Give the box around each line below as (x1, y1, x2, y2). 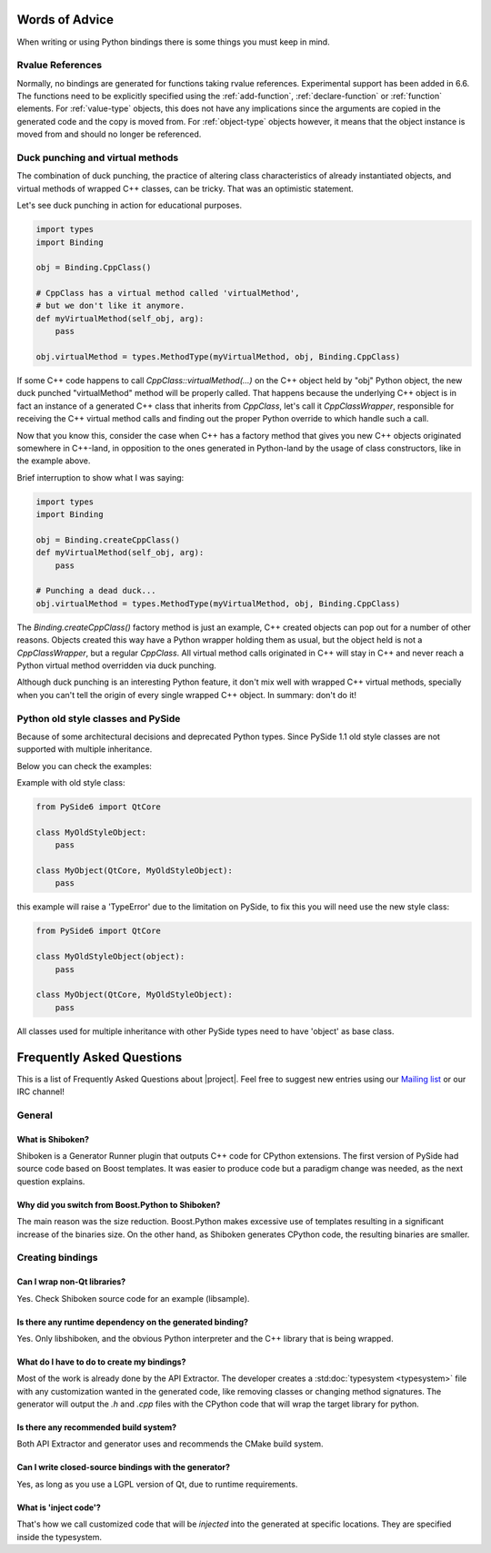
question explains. (16, 1175, 85, 1187)
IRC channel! (16, 1086, 65, 1097)
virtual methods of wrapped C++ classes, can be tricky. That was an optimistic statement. (16, 183, 354, 194)
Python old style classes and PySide (16, 712, 181, 725)
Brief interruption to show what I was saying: (16, 472, 185, 482)
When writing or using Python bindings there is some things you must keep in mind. (16, 36, 331, 47)
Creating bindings (16, 1252, 98, 1264)
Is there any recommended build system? (16, 1422, 177, 1433)
